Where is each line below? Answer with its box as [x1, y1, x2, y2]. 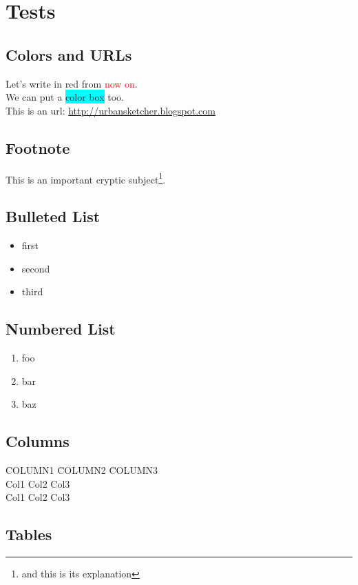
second [21, 261, 50, 275]
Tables [6, 524, 52, 545]
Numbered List [6, 318, 116, 339]
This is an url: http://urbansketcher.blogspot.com [6, 103, 215, 117]
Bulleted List [6, 206, 101, 227]
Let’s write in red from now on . [6, 76, 138, 90]
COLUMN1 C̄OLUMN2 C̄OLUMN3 [6, 462, 158, 477]
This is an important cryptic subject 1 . [6, 170, 166, 186]
